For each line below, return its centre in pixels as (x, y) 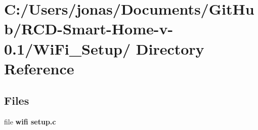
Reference (39, 68)
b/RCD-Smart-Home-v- (89, 29)
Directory (170, 48)
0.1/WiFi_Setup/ (68, 48)
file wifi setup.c (30, 122)
